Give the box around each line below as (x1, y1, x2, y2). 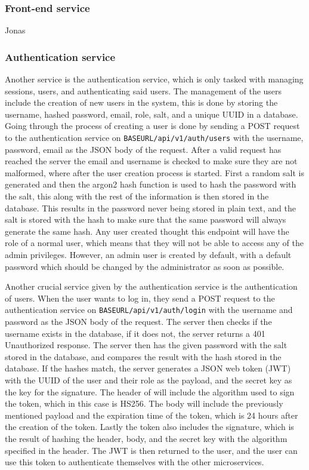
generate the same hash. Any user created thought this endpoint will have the (5, 225, 289, 237)
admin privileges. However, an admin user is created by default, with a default (5, 248, 292, 260)
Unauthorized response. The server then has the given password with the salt (5, 339, 288, 351)
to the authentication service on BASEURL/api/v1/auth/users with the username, (5, 131, 304, 143)
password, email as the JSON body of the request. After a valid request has (5, 143, 282, 155)
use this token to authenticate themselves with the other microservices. (5, 456, 264, 468)
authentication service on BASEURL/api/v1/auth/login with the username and (5, 303, 293, 316)
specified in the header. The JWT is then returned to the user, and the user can (5, 444, 298, 456)
